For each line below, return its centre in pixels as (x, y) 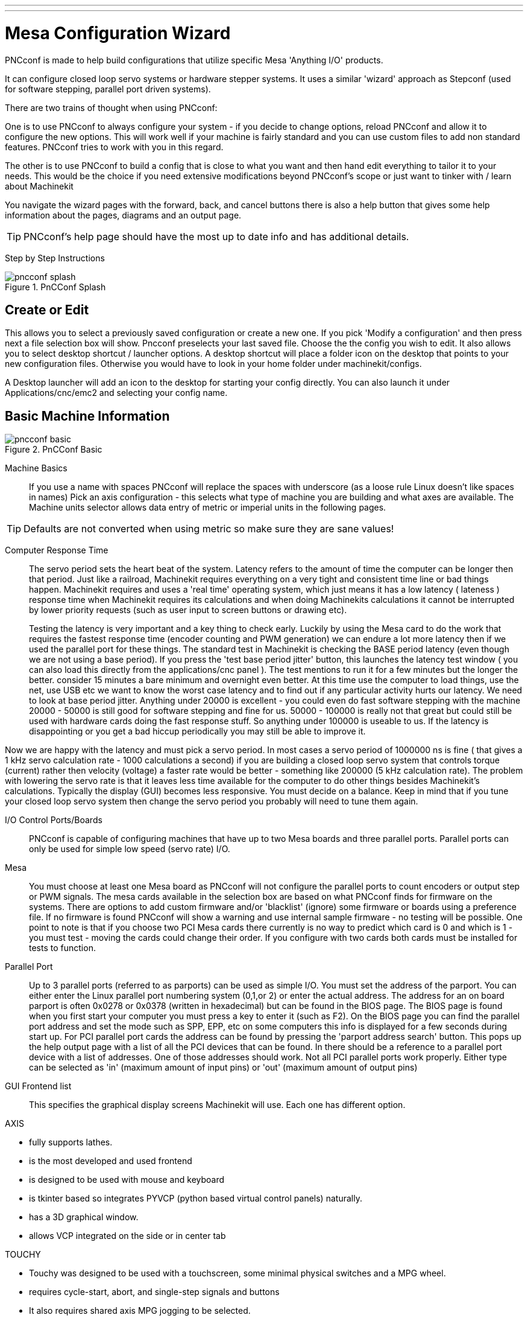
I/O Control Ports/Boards (54, 820)
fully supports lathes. (71, 1142)
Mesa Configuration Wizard (118, 33)
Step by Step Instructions (55, 258)
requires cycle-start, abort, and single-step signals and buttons (154, 1292)
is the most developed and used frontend (111, 1161)
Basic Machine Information (87, 416)
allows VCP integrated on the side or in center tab (127, 1236)
